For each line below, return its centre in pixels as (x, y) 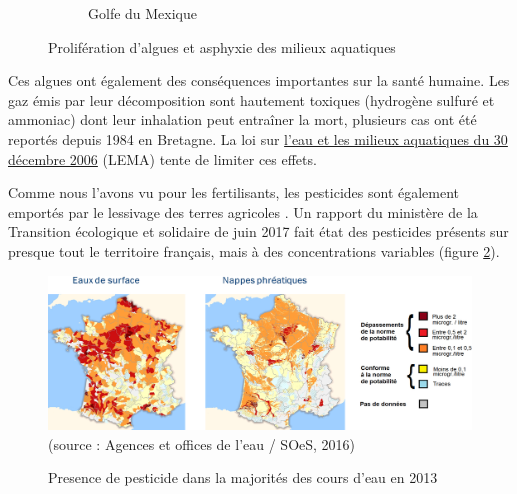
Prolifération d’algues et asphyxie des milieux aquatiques (222, 46)
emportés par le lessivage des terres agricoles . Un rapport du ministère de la (243, 211)
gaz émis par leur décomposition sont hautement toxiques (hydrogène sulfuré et (251, 99)
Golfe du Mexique (143, 13)
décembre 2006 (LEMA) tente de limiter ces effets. (162, 158)
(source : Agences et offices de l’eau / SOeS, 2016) (202, 443)
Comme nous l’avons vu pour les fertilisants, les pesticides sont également (234, 192)
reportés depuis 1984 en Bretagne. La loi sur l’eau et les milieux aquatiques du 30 (258, 138)
